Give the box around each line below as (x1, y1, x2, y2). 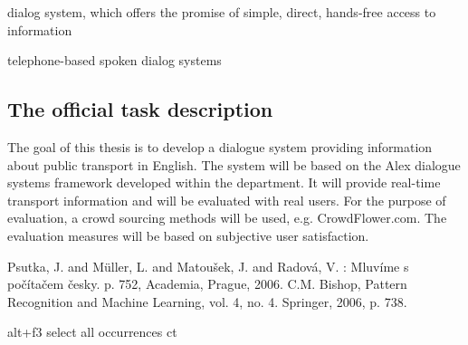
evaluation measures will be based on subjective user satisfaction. (7, 225, 369, 244)
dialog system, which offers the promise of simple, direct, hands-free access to (7, 3, 436, 21)
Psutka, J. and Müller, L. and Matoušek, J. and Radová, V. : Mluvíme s (7, 256, 409, 275)
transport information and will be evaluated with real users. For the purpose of (7, 190, 446, 209)
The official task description (7, 95, 273, 123)
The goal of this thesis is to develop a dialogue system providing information (7, 137, 433, 156)
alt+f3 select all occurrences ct (7, 322, 177, 341)
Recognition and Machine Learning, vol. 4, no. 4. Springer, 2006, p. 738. (7, 292, 407, 311)
